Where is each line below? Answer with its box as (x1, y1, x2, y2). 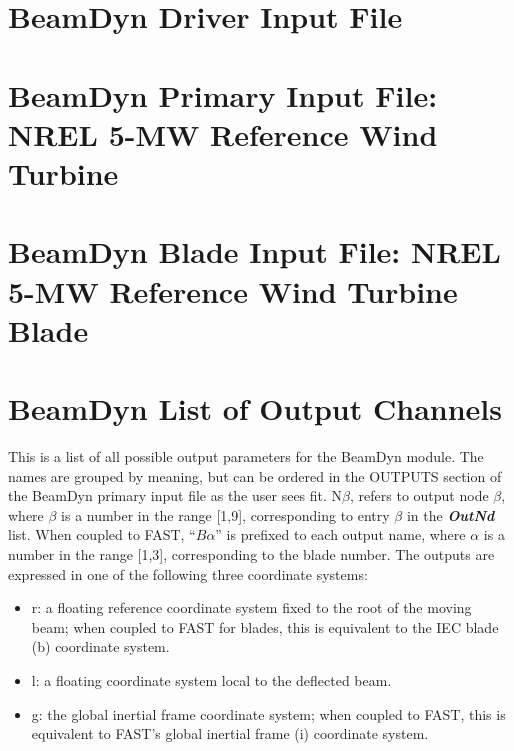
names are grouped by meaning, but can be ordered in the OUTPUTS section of (8, 465, 502, 486)
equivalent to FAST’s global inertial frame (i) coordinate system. (31, 723, 429, 744)
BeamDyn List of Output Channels (8, 388, 502, 429)
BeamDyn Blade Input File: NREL (8, 231, 501, 272)
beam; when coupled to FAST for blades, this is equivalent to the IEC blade (31, 616, 499, 637)
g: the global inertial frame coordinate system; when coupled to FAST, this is (31, 703, 506, 724)
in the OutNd (406, 504, 495, 525)
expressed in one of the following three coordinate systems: (8, 563, 368, 584)
